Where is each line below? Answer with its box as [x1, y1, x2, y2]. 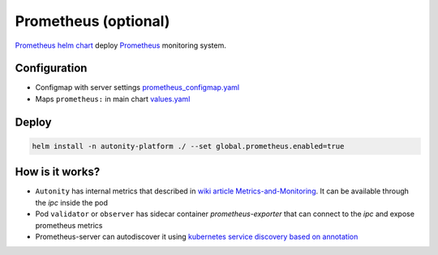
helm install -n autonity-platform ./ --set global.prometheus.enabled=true [32, 142, 345, 151]
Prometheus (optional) [15, 12, 170, 30]
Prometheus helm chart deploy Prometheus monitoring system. [15, 40, 226, 50]
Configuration [15, 62, 88, 75]
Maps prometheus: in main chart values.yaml [35, 94, 191, 104]
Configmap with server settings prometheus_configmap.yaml [35, 83, 239, 92]
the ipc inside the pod [35, 198, 109, 207]
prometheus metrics [35, 220, 103, 230]
